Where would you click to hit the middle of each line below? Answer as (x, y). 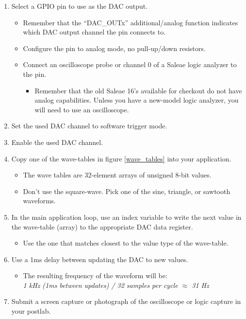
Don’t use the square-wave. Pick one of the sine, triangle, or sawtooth (127, 191)
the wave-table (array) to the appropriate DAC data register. (102, 226)
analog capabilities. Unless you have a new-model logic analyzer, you (137, 100)
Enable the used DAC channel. (57, 142)
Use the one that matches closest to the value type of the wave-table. (126, 243)
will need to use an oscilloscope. (82, 109)
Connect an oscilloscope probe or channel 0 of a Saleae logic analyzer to (130, 64)
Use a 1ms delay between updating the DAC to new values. (100, 259)
